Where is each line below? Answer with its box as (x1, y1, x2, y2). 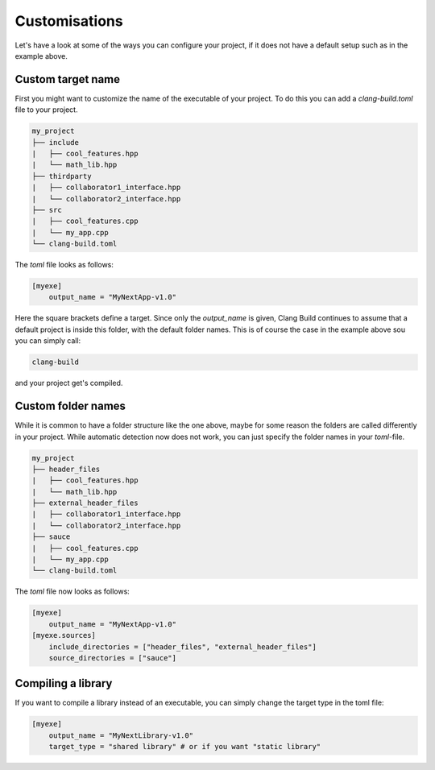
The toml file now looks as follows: (14, 586, 130, 596)
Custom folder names (14, 399, 126, 413)
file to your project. (14, 105, 78, 114)
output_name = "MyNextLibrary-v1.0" (48, 731, 193, 740)
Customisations (14, 12, 124, 30)
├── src (31, 205, 62, 214)
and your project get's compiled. (14, 379, 123, 388)
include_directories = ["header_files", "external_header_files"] (48, 642, 317, 652)
